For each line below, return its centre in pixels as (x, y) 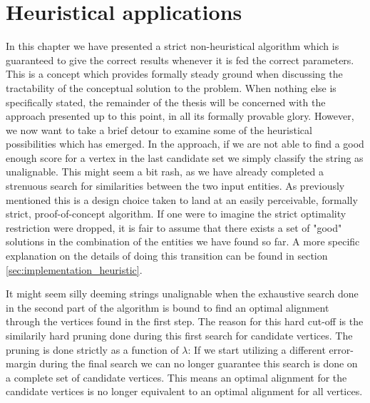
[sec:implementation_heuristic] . (74, 269)
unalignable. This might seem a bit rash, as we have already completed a (165, 172)
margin (21, 363)
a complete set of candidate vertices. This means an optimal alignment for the (176, 377)
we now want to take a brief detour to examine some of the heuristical (159, 129)
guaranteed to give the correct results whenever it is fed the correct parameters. (180, 60)
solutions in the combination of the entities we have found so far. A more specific (183, 241)
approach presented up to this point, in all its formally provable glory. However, (180, 116)
